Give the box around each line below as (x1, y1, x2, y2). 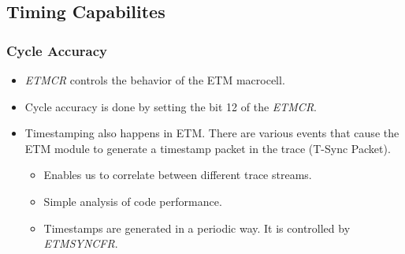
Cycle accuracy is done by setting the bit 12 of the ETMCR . (24, 98, 318, 114)
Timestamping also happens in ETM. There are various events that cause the (24, 125, 399, 141)
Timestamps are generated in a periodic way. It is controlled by (43, 219, 351, 236)
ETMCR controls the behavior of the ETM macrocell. (24, 72, 285, 88)
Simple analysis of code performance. (43, 192, 222, 209)
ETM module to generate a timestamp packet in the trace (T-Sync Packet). (24, 140, 391, 156)
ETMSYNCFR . (43, 235, 118, 252)
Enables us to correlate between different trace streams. (43, 166, 312, 183)
